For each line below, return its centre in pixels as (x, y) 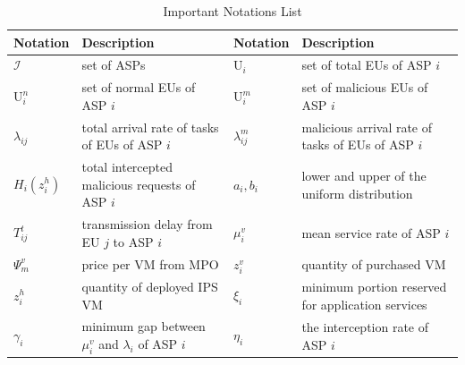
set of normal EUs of (139, 87)
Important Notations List (232, 11)
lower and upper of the (364, 175)
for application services (364, 304)
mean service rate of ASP (371, 232)
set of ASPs (114, 65)
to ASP (133, 241)
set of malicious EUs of (365, 87)
